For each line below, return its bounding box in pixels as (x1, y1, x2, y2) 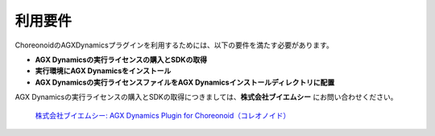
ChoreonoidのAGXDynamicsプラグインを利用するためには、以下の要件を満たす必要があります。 (14, 40, 333, 50)
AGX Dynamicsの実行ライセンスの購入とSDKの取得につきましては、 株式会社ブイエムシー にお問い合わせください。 (14, 93, 398, 102)
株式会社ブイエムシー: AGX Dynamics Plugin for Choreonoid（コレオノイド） (35, 110, 291, 120)
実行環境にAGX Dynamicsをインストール (35, 66, 172, 76)
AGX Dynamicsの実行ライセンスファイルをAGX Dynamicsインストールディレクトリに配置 (35, 77, 335, 87)
